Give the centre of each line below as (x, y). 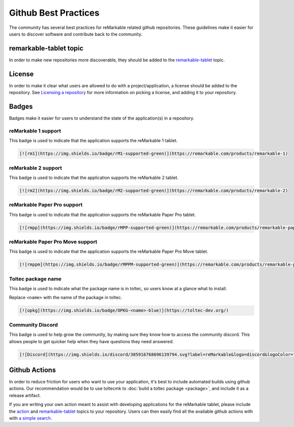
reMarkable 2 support (36, 168)
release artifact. (25, 395)
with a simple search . (31, 418)
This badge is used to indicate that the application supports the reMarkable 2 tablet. (94, 177)
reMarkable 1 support (35, 131)
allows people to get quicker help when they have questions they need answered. (91, 341)
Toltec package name (35, 278)
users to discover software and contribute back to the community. (76, 34)
